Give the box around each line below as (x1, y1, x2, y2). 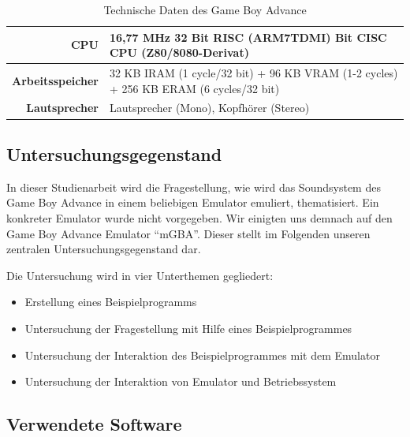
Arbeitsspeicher (12, 72, 99, 88)
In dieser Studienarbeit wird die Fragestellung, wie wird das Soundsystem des (6, 178, 381, 195)
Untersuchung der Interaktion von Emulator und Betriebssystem (24, 373, 337, 390)
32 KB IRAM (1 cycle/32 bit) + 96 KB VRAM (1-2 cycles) (109, 65, 398, 81)
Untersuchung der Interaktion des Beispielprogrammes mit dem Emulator (24, 346, 380, 363)
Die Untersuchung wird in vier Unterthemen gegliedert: (6, 267, 274, 283)
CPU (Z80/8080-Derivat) (109, 44, 249, 61)
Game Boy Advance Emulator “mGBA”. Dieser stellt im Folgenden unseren (6, 225, 371, 241)
